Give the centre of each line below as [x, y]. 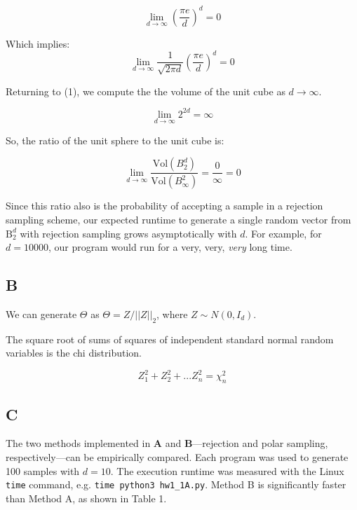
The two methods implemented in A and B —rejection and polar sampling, [167, 443]
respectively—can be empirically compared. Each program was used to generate [177, 457]
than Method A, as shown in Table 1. [86, 498]
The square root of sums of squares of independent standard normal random [170, 339]
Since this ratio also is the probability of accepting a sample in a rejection [164, 206]
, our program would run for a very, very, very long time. [170, 247]
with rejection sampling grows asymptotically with [128, 233]
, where [172, 313]
